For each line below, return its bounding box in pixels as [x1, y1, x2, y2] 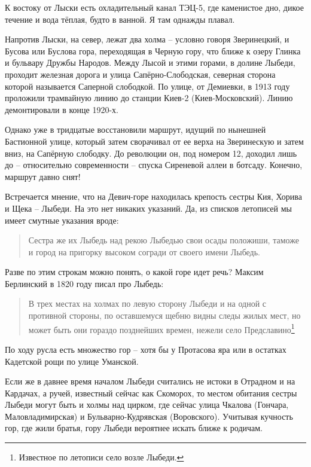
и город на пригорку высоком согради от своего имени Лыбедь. [28, 245, 261, 258]
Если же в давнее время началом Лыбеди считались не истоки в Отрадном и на [5, 375, 295, 387]
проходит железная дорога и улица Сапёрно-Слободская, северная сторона [5, 68, 276, 80]
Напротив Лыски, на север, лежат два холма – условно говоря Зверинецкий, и [5, 33, 289, 45]
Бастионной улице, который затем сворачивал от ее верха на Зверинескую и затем [5, 135, 304, 147]
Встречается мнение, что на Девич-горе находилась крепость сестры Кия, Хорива [5, 190, 302, 203]
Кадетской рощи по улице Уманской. [5, 355, 139, 367]
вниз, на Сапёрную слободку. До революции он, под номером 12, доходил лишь [5, 146, 297, 159]
